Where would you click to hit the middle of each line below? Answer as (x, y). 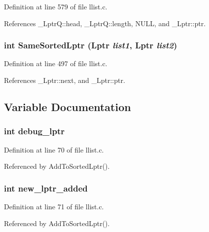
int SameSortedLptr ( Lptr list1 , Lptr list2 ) (91, 45)
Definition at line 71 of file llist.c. (54, 206)
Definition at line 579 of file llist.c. (56, 6)
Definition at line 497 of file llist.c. (56, 63)
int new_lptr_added (46, 188)
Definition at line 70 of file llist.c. (54, 149)
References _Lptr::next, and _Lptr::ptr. (65, 80)
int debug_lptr (35, 131)
